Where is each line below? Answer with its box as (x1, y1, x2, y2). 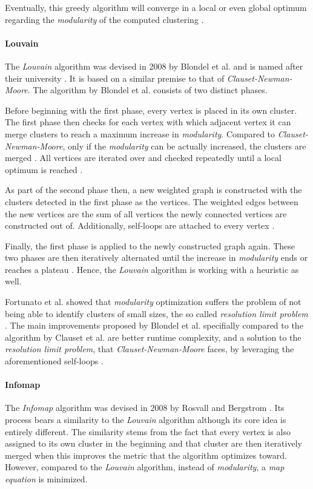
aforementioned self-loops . (5, 355, 104, 367)
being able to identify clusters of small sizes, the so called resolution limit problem (5, 307, 308, 320)
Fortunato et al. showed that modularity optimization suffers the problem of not (5, 295, 301, 308)
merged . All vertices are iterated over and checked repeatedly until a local (5, 151, 282, 164)
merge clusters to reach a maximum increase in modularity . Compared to (5, 127, 275, 140)
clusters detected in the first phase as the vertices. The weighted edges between (5, 195, 298, 208)
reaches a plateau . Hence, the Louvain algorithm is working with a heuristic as (5, 263, 299, 275)
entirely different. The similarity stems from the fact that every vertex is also (5, 425, 291, 438)
